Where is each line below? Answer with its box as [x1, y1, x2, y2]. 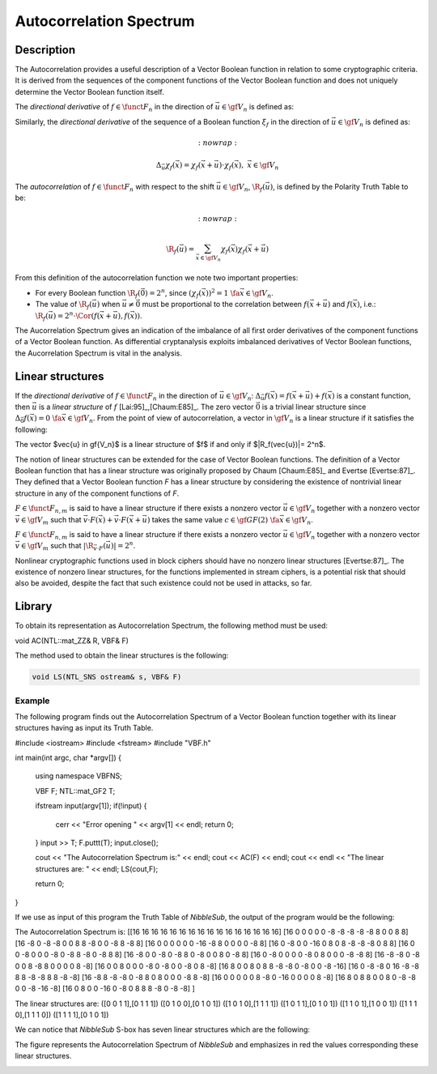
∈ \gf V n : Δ [225, 390, 261, 403]
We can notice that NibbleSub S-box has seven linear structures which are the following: [15, 1025, 311, 1034]
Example [15, 695, 50, 706]
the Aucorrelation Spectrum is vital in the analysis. [15, 348, 182, 358]
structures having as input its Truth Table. [15, 723, 154, 733]
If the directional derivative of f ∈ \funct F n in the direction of [15, 390, 218, 403]
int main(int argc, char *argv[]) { [15, 753, 121, 763]
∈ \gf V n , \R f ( [223, 181, 266, 194]
